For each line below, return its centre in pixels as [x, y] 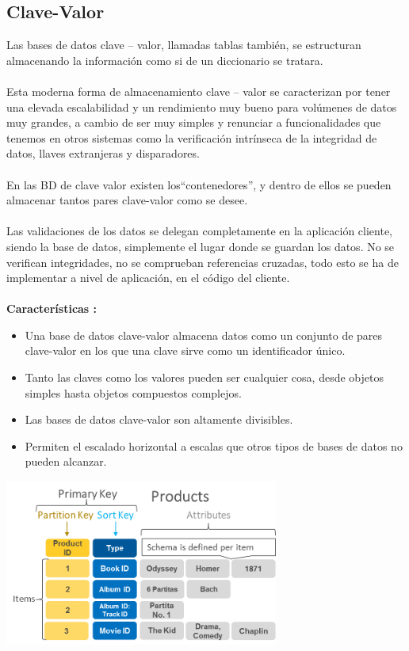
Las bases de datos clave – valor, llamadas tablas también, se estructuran [184, 45]
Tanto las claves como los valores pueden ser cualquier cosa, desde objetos [204, 377]
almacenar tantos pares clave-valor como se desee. [127, 200]
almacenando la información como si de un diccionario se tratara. [165, 60]
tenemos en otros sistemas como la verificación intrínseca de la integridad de [192, 137]
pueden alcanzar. [66, 461]
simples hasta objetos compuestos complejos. [133, 392]
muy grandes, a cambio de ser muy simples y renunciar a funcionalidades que [194, 122]
